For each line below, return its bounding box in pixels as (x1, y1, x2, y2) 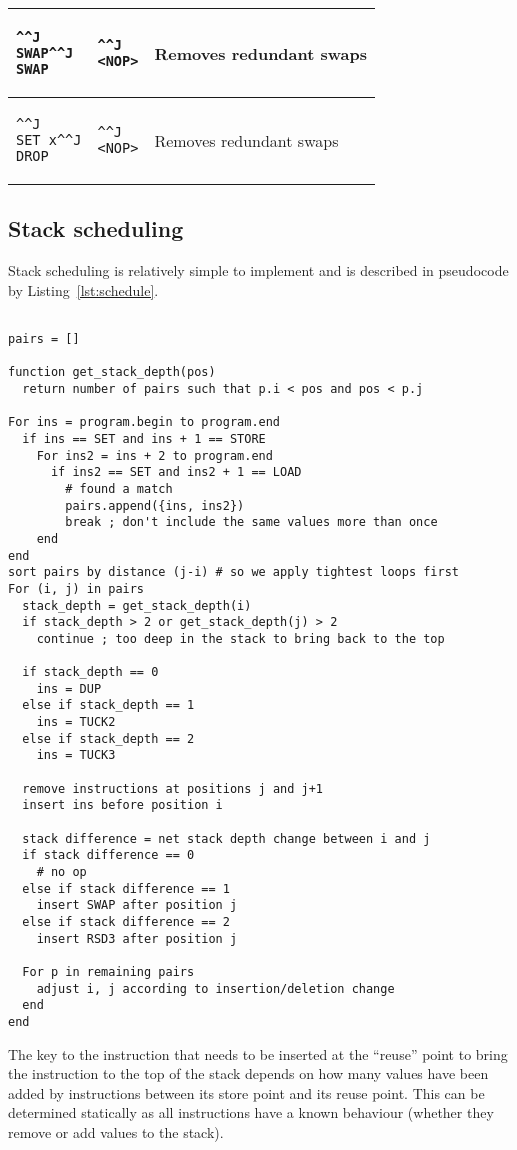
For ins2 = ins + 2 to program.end (36, 448, 273, 463)
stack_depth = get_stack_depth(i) (22, 598, 252, 613)
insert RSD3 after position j (36, 931, 238, 946)
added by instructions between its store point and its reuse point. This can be (8, 1082, 485, 1103)
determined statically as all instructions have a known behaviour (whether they (8, 1102, 494, 1123)
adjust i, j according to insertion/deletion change (36, 981, 395, 996)
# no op (36, 865, 87, 880)
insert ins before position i (22, 798, 223, 813)
